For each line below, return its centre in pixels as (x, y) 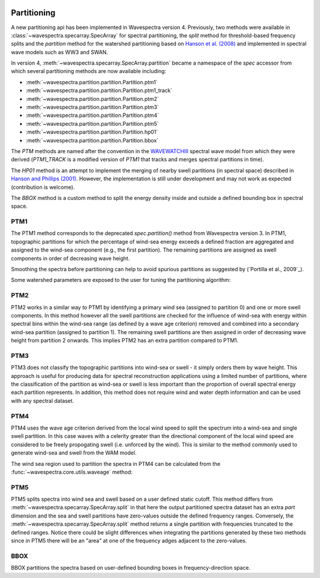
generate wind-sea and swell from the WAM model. (74, 453)
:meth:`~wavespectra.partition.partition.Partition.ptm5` (92, 123)
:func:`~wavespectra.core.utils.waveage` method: (72, 472)
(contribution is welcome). (43, 187)
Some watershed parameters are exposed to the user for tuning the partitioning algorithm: (121, 280)
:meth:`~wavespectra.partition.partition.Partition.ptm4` (92, 115)
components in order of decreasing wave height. (71, 258)
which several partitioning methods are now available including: (89, 71)
